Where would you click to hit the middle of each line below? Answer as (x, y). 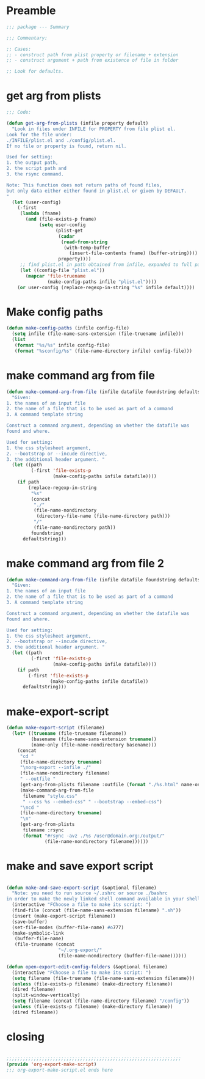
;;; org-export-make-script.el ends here (60, 1070)
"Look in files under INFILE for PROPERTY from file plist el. (94, 129)
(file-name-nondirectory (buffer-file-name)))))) (123, 956)
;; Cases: (19, 49)
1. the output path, (33, 163)
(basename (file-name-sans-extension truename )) (94, 739)
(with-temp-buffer (87, 248)
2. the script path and (37, 169)
